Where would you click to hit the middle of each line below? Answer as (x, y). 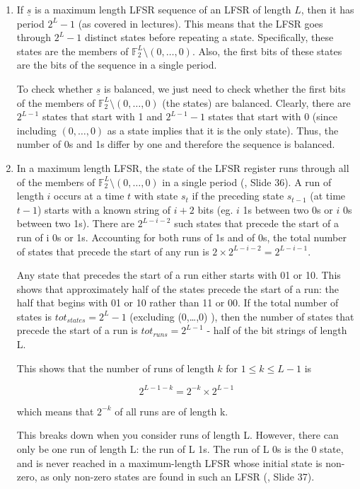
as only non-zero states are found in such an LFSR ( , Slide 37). (178, 477)
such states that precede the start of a (257, 223)
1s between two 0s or (288, 209)
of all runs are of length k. (172, 411)
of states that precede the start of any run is (113, 251)
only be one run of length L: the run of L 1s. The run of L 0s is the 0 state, (180, 448)
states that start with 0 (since (273, 116)
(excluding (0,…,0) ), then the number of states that (242, 316)
